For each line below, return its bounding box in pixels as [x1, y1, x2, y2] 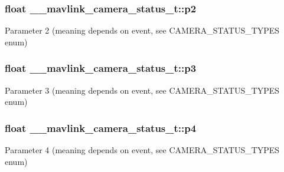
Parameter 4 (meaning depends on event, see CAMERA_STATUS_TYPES [5, 144, 280, 156]
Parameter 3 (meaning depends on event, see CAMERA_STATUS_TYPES [5, 84, 280, 96]
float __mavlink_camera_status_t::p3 [5, 61, 197, 75]
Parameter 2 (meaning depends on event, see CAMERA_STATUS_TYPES [5, 24, 280, 37]
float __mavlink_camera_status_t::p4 [5, 120, 197, 135]
